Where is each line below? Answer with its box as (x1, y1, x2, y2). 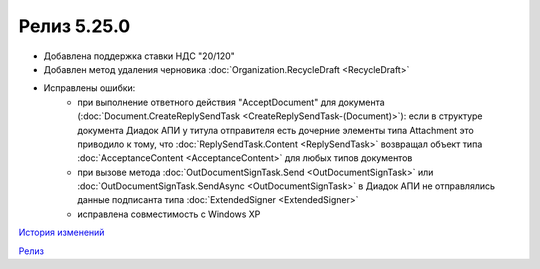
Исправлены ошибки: (43, 82, 136, 94)
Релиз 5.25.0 (18, 15, 131, 37)
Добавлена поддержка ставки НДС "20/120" (43, 50, 235, 62)
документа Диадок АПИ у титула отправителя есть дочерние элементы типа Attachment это (77, 124, 474, 136)
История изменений (18, 226, 105, 239)
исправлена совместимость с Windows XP (77, 208, 261, 220)
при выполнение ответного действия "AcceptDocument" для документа (77, 96, 385, 108)
